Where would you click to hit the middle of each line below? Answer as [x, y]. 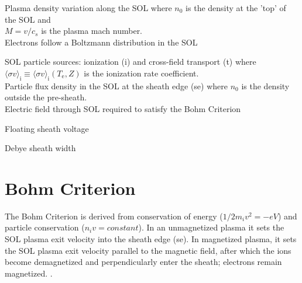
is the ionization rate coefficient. [141, 73]
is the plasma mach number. [92, 31]
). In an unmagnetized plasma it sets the [211, 227]
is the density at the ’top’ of [236, 8]
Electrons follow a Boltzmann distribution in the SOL [101, 42]
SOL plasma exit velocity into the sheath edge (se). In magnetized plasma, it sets [151, 239]
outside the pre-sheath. [46, 97]
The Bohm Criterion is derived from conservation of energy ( [114, 216]
